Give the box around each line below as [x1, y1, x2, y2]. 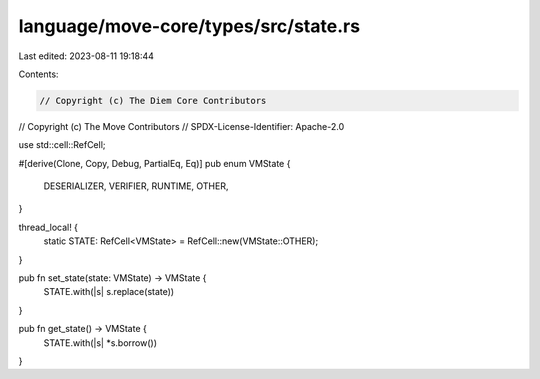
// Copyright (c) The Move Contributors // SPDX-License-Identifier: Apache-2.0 [18, 120, 345, 132]
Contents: [18, 68, 59, 80]
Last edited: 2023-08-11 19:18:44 [18, 50, 155, 62]
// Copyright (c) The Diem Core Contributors [39, 95, 267, 106]
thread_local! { [18, 221, 79, 233]
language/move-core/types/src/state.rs [18, 15, 360, 37]
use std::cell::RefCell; [18, 139, 106, 151]
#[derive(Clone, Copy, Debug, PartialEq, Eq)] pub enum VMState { [18, 157, 291, 169]
